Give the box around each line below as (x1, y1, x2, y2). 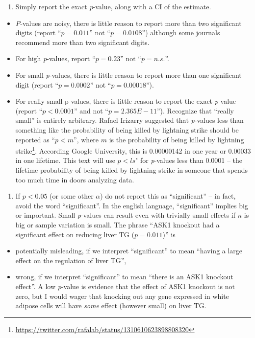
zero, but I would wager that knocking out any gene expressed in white (15, 291, 229, 301)
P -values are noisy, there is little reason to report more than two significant (15, 18, 242, 28)
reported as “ (15, 134, 55, 144)
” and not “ (74, 105, 108, 115)
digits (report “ (15, 27, 61, 38)
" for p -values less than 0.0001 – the (135, 155, 243, 165)
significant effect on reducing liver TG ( (15, 229, 134, 239)
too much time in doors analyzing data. (15, 174, 134, 184)
